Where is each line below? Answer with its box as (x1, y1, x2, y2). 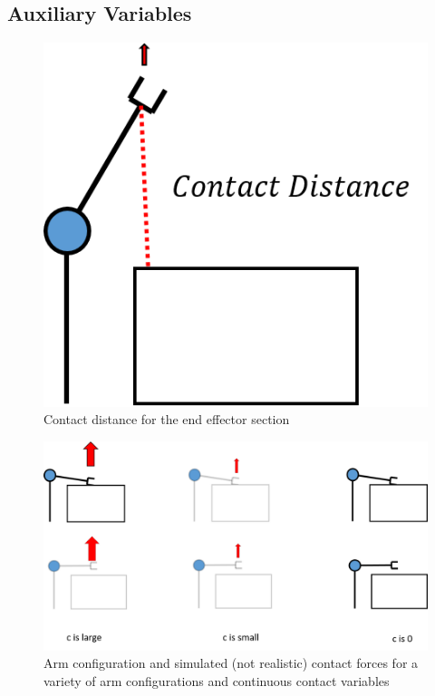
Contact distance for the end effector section (43, 410, 290, 429)
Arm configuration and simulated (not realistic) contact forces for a (43, 653, 419, 672)
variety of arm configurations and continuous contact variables (43, 671, 390, 690)
